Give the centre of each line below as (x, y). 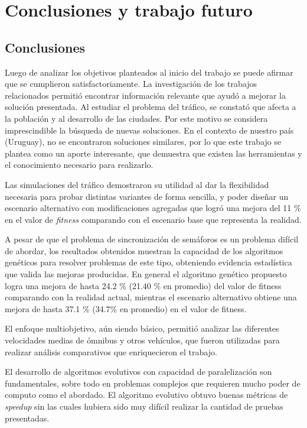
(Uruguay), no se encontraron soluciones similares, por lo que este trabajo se (143, 142)
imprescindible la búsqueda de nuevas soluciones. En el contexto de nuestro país (149, 130)
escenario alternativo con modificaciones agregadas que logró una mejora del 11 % (153, 208)
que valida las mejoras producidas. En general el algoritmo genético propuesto (146, 274)
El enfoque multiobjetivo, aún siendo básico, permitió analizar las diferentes (142, 328)
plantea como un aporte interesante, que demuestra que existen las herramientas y (153, 153)
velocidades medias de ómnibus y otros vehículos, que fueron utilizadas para (142, 340)
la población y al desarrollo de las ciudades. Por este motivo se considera (136, 118)
